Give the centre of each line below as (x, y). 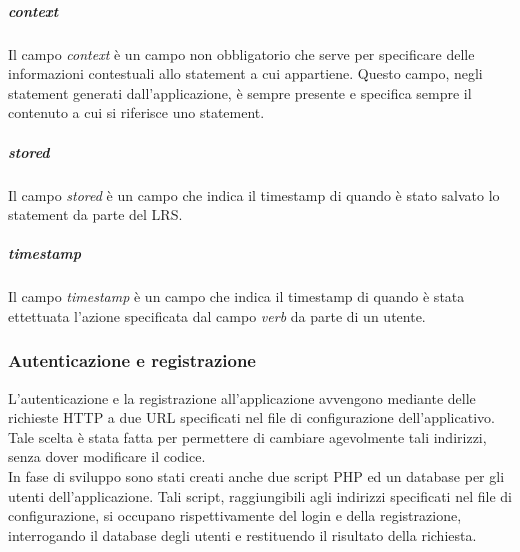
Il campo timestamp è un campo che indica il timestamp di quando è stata (236, 296)
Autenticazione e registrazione (132, 360)
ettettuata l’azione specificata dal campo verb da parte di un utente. (217, 315)
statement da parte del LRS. (95, 214)
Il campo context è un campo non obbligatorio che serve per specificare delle (241, 53)
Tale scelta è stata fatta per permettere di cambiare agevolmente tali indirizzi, (247, 436)
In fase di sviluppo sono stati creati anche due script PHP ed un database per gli (256, 476)
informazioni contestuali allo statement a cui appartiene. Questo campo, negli (245, 73)
